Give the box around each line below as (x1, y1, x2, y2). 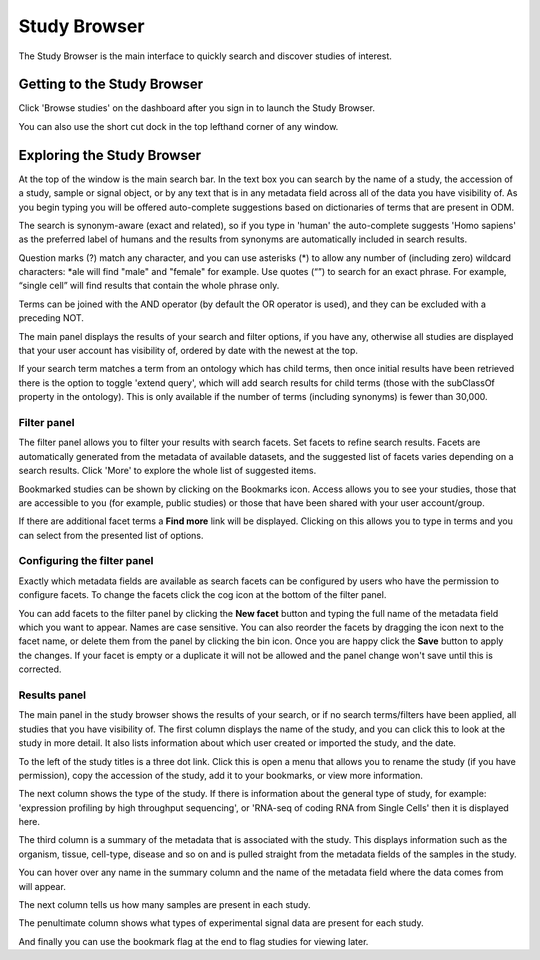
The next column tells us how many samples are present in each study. (18, 899, 311, 911)
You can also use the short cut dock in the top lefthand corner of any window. (18, 120, 339, 132)
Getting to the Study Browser (18, 76, 204, 93)
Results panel (18, 688, 87, 702)
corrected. (18, 663, 62, 675)
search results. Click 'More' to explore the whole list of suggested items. (18, 465, 317, 477)
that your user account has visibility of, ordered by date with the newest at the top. (18, 345, 359, 357)
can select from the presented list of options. (18, 529, 204, 541)
